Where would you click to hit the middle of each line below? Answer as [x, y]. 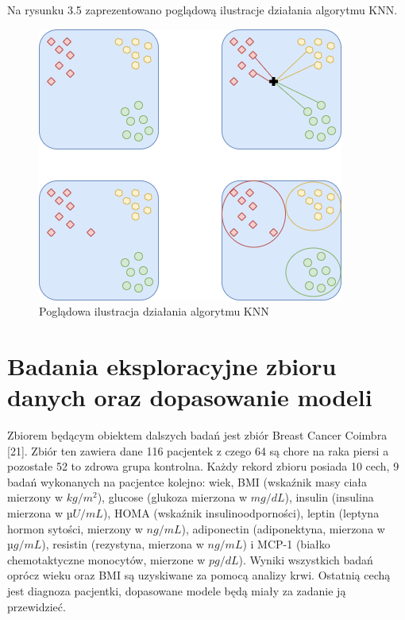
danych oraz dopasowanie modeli [190, 397]
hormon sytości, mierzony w [75, 528]
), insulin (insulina [329, 497]
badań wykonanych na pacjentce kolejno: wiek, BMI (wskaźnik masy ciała [187, 481]
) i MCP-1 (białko [286, 544]
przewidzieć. [37, 606]
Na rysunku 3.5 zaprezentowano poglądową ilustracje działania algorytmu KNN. [202, 10]
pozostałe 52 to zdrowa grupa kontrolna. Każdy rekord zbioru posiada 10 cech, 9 [203, 466]
